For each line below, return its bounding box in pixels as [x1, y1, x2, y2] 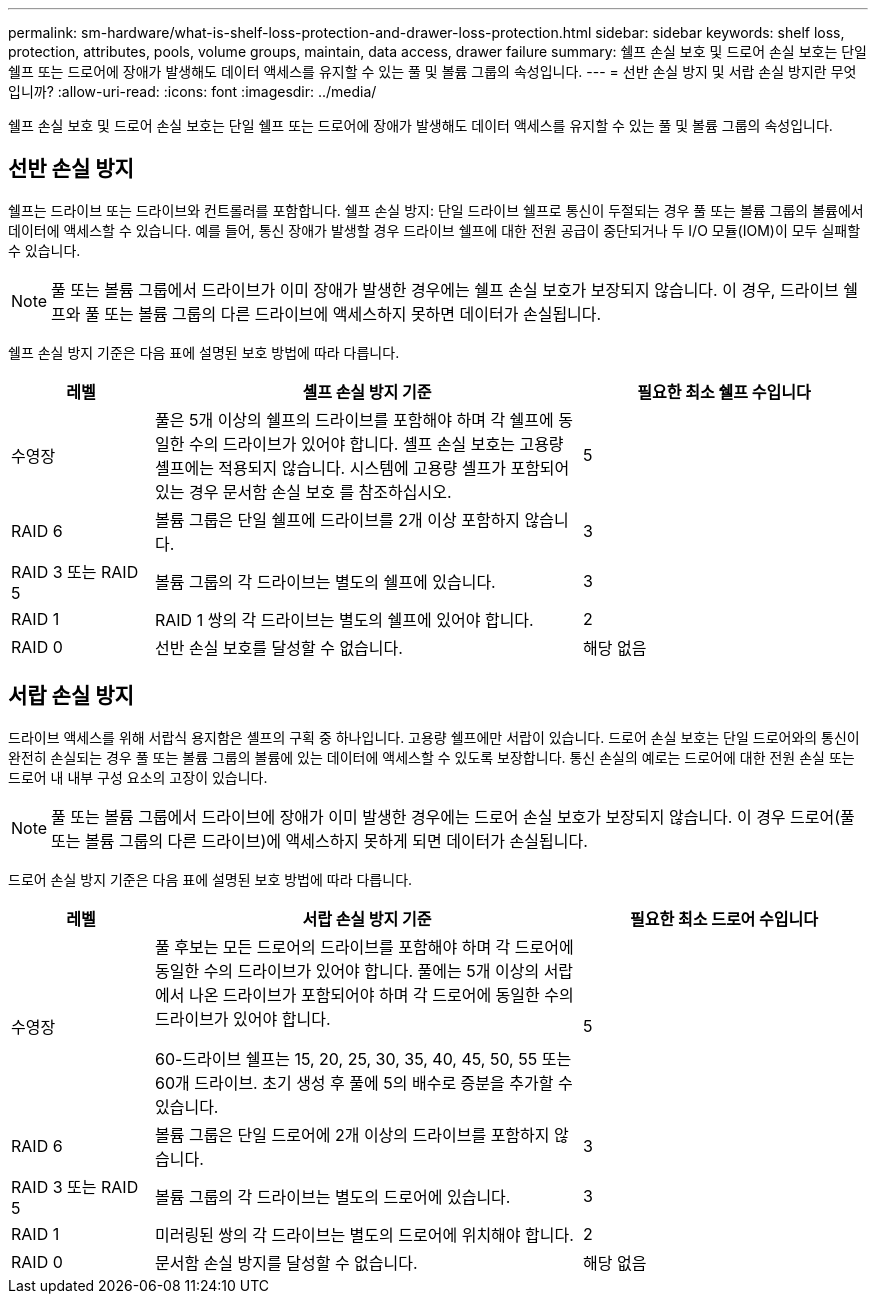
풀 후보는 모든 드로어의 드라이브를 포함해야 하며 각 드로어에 [154, 936, 574, 957]
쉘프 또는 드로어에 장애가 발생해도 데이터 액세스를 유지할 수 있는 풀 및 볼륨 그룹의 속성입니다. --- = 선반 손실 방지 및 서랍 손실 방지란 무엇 [8, 63, 857, 80]
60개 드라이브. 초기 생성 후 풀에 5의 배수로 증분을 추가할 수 [154, 1072, 573, 1093]
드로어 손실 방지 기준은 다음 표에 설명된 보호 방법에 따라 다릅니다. [8, 870, 413, 888]
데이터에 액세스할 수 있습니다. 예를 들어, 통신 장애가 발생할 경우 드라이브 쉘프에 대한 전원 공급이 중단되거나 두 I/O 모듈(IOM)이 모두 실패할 [8, 221, 861, 239]
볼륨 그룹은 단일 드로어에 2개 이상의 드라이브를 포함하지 [154, 1124, 550, 1145]
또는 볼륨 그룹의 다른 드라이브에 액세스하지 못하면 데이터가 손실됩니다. [104, 303, 602, 324]
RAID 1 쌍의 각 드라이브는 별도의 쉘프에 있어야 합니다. [154, 609, 534, 630]
